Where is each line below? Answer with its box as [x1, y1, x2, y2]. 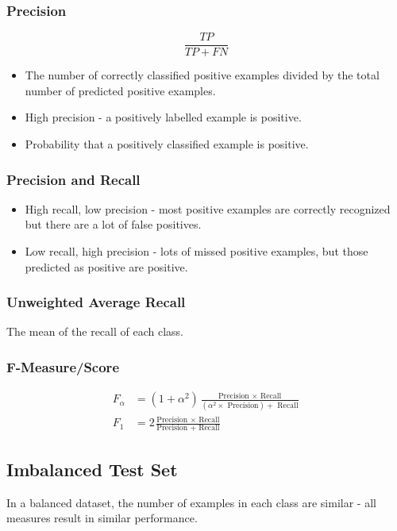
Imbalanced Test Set [6, 456, 178, 481]
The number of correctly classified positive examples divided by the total [25, 67, 380, 83]
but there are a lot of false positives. [25, 216, 202, 233]
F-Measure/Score [6, 356, 119, 376]
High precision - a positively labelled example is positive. [25, 109, 302, 125]
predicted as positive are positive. [25, 258, 188, 275]
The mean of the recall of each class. [6, 323, 183, 340]
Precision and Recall [6, 169, 141, 189]
